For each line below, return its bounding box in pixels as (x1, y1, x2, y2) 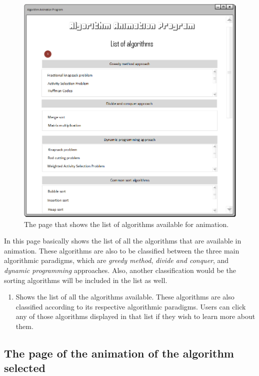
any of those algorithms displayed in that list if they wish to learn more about (15, 311, 255, 321)
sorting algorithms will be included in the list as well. (4, 274, 167, 285)
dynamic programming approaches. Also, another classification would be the (4, 264, 236, 275)
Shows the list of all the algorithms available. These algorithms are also (15, 291, 234, 302)
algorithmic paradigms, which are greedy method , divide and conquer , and (4, 255, 229, 265)
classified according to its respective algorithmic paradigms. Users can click (15, 301, 246, 311)
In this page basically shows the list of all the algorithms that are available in (4, 235, 241, 246)
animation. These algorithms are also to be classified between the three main (4, 245, 239, 255)
